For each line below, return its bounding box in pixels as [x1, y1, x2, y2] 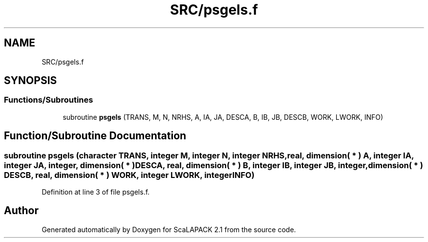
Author [4, 204, 39, 217]
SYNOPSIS [4, 74, 57, 87]
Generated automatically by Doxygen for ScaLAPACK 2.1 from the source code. [42, 225, 296, 234]
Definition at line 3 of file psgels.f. [42, 188, 150, 197]
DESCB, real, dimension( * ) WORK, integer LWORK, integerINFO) [4, 170, 255, 180]
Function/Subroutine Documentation [4, 130, 187, 142]
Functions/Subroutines [4, 95, 93, 105]
